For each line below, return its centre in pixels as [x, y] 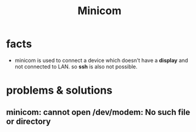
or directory [29, 121]
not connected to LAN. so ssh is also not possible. [76, 67]
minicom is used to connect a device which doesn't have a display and [101, 60]
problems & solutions [59, 90]
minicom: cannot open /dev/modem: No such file [98, 112]
